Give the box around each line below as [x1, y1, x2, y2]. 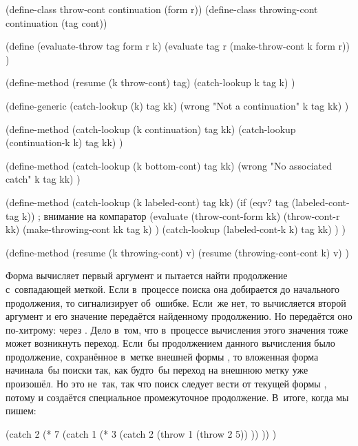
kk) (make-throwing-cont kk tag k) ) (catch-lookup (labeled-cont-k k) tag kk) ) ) [6, 222, 346, 236]
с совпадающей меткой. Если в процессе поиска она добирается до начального [6, 281, 339, 296]
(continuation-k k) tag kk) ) [6, 135, 123, 150]
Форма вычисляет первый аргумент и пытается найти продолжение [6, 268, 288, 283]
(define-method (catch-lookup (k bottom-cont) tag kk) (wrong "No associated [6, 158, 333, 172]
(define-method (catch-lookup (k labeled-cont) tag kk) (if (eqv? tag [6, 194, 289, 209]
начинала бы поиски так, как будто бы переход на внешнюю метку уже [6, 363, 308, 377]
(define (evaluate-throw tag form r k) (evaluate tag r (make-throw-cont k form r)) [6, 39, 350, 53]
